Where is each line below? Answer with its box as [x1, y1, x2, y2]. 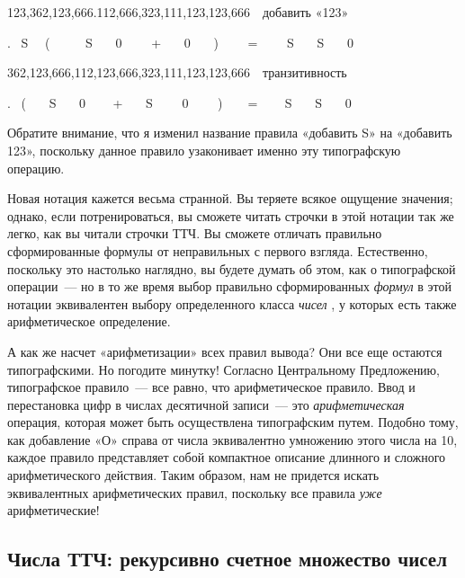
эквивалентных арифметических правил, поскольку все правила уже [7, 483, 382, 502]
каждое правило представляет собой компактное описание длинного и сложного [7, 448, 446, 467]
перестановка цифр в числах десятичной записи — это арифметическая [7, 395, 405, 413]
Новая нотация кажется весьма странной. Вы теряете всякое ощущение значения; [7, 189, 453, 208]
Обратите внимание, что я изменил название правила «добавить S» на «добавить [7, 123, 452, 142]
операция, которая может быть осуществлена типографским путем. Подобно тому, [7, 413, 459, 431]
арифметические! [7, 501, 100, 520]
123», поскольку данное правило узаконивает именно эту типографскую [7, 140, 401, 159]
